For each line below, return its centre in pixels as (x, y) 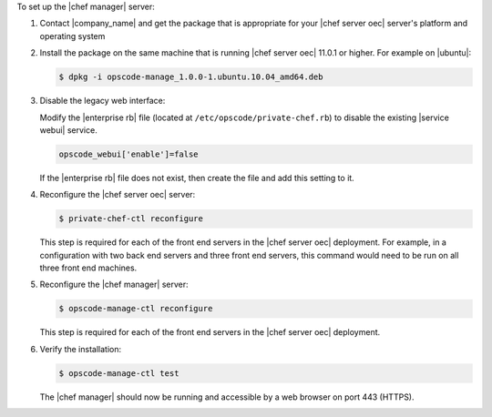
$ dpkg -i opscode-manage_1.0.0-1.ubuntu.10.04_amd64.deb (191, 77)
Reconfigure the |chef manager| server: (114, 285)
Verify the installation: (81, 349)
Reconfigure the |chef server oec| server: (118, 195)
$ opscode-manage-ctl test (119, 373)
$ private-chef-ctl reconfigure (131, 219)
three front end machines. (88, 268)
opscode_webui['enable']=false (129, 154)
